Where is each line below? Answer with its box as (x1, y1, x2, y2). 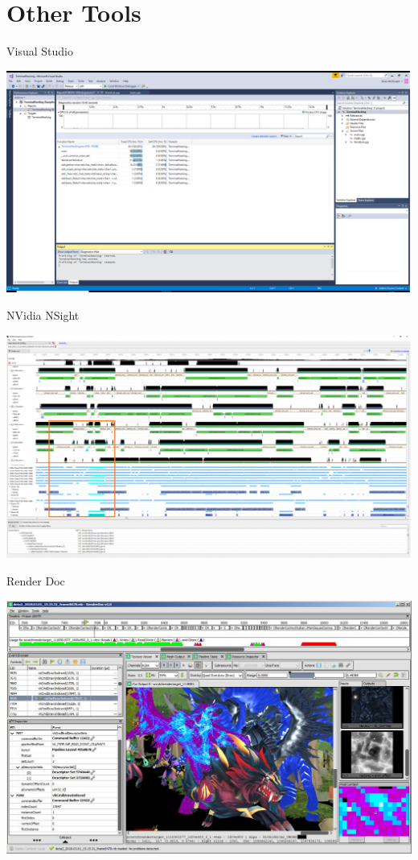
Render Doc (6, 573, 65, 589)
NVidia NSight (6, 306, 80, 323)
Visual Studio (6, 43, 73, 60)
